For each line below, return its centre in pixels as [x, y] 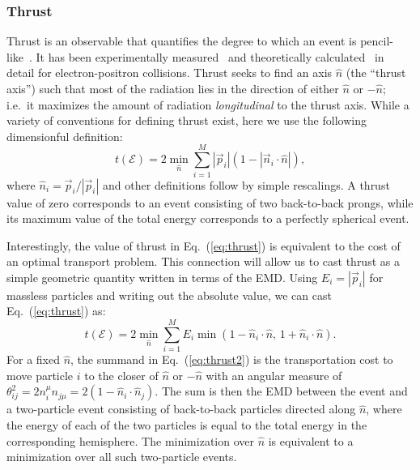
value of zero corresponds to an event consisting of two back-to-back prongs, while [210, 202]
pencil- [377, 41]
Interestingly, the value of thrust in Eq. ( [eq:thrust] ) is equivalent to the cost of [204, 245]
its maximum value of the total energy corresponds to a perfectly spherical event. [208, 218]
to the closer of [121, 375]
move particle [40, 375]
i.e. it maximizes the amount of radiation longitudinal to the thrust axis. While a [208, 104]
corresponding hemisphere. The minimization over [130, 440]
